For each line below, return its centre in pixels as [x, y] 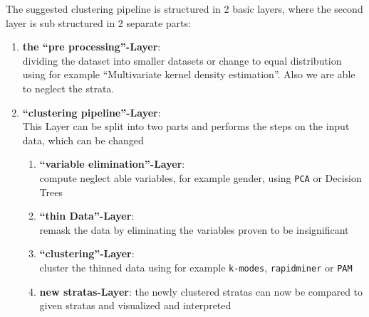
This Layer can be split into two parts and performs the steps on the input [186, 126]
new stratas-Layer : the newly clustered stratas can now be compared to [201, 291]
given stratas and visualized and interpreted [135, 305]
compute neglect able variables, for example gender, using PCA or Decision [201, 177]
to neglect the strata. [68, 88]
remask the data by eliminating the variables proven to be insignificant [194, 229]
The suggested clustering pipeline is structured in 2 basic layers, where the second [184, 9]
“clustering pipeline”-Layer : [92, 112]
